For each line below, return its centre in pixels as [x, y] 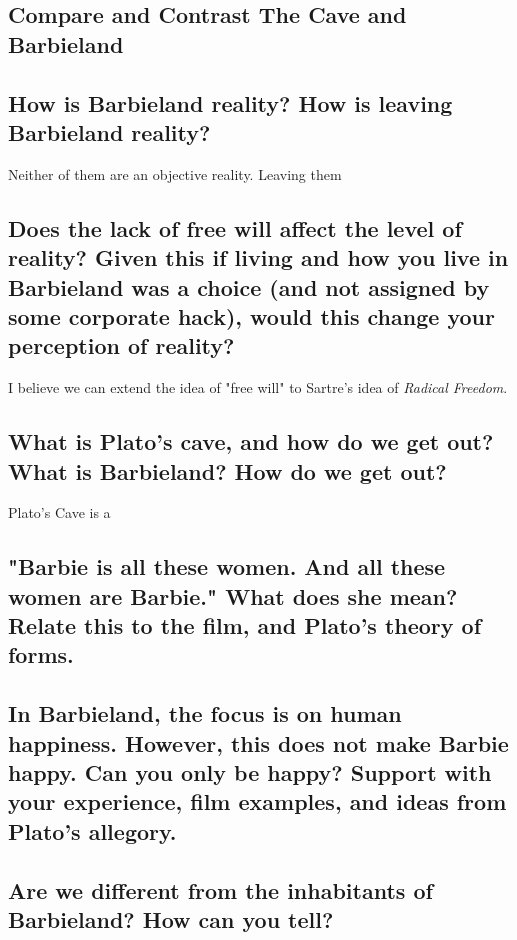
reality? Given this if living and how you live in [258, 257]
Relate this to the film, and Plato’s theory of [245, 625]
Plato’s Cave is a [59, 512]
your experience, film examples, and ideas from [257, 801]
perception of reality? [121, 345]
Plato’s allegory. [92, 830]
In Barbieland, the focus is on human [205, 713]
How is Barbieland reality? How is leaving [230, 102]
